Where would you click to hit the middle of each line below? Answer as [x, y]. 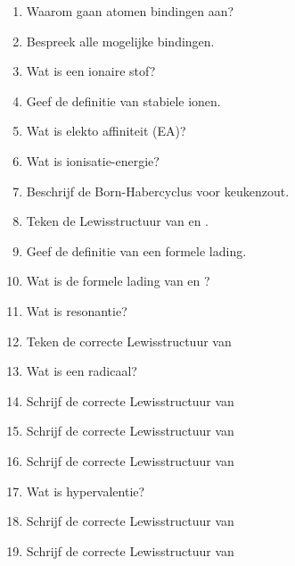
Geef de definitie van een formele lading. [136, 250]
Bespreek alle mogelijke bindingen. [120, 41]
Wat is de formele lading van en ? [118, 281]
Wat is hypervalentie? [86, 491]
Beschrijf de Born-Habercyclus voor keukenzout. [158, 191]
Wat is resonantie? [77, 310]
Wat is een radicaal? [82, 371]
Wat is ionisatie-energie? [93, 160]
